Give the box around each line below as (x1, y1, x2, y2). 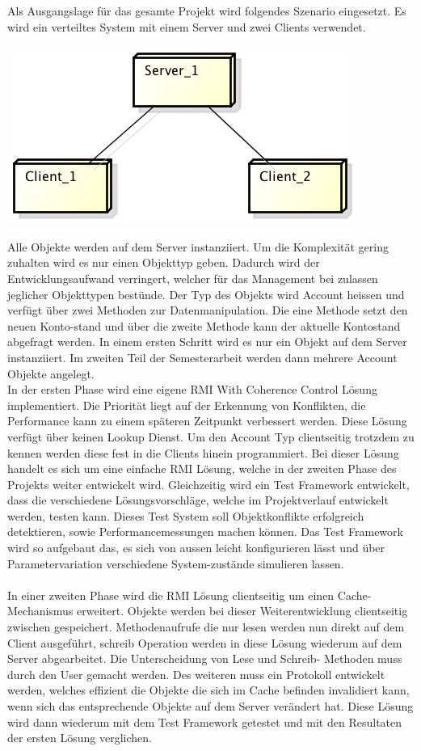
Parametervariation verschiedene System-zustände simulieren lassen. (7, 555, 344, 572)
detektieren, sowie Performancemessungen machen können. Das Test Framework (7, 523, 403, 540)
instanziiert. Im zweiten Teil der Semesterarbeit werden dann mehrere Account (7, 348, 398, 365)
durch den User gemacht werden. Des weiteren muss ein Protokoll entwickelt (7, 665, 385, 682)
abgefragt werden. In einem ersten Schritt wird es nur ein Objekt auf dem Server (7, 333, 407, 350)
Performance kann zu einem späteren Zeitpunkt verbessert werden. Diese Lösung (7, 412, 407, 429)
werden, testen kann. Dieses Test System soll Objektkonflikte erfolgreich (7, 507, 364, 524)
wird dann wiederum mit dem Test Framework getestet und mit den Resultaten (7, 713, 402, 730)
